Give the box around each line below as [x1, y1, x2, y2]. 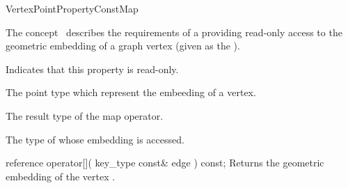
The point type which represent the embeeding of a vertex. [6, 85, 256, 100]
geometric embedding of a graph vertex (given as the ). [6, 38, 240, 53]
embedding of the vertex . [6, 169, 116, 183]
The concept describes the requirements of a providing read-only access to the [6, 24, 342, 39]
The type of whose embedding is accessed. [6, 132, 184, 146]
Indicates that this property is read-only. [6, 61, 179, 76]
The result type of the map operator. [6, 108, 164, 123]
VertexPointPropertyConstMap [6, 1, 139, 15]
